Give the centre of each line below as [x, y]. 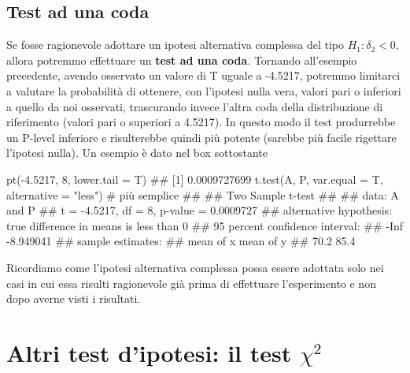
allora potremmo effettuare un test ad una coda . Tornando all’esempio [182, 60]
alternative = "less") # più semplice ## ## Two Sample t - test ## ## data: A [203, 194]
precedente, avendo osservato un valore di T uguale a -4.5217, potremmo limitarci [203, 75]
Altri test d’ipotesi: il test [149, 352]
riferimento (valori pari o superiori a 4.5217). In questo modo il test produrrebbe [201, 122]
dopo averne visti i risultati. [74, 298]
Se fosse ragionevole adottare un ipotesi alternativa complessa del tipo [175, 45]
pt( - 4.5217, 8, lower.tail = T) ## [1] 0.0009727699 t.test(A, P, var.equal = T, [195, 179]
